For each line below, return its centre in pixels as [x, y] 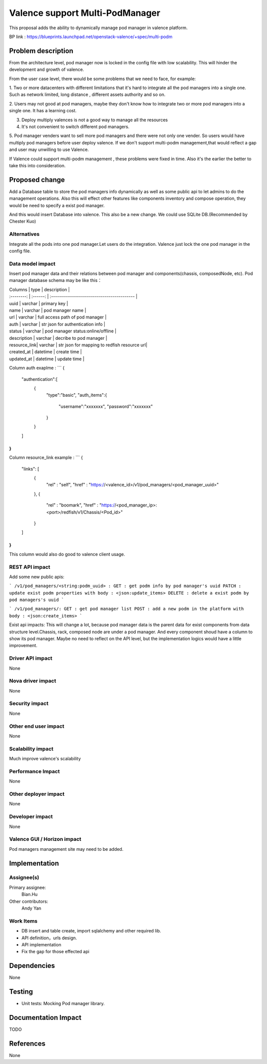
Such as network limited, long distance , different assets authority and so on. [87, 94]
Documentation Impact [45, 1017]
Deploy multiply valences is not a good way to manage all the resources [95, 120]
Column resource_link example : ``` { [46, 458]
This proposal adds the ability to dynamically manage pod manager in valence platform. [98, 28]
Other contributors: [29, 901]
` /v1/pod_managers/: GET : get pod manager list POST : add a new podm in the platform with [127, 609]
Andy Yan [31, 908]
